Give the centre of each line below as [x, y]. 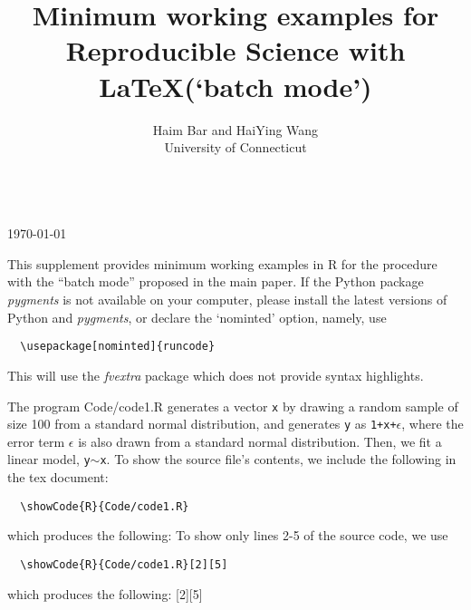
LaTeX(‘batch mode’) [235, 86]
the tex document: [58, 477]
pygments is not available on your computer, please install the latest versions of [227, 300]
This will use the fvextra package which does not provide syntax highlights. [216, 375]
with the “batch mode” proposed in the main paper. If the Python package [216, 281]
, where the [433, 424]
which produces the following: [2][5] [105, 593]
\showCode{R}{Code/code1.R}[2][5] [124, 564]
